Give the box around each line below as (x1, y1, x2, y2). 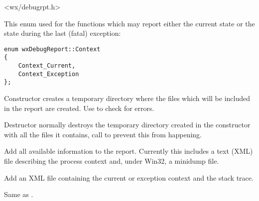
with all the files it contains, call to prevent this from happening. (4, 129, 202, 139)
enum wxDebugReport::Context (4, 45, 101, 53)
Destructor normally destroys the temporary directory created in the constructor (4, 119, 251, 130)
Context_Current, (18, 62, 76, 70)
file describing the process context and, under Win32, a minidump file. (4, 156, 219, 166)
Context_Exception (18, 70, 79, 78)
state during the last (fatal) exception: (4, 28, 121, 38)
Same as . (4, 189, 33, 200)
